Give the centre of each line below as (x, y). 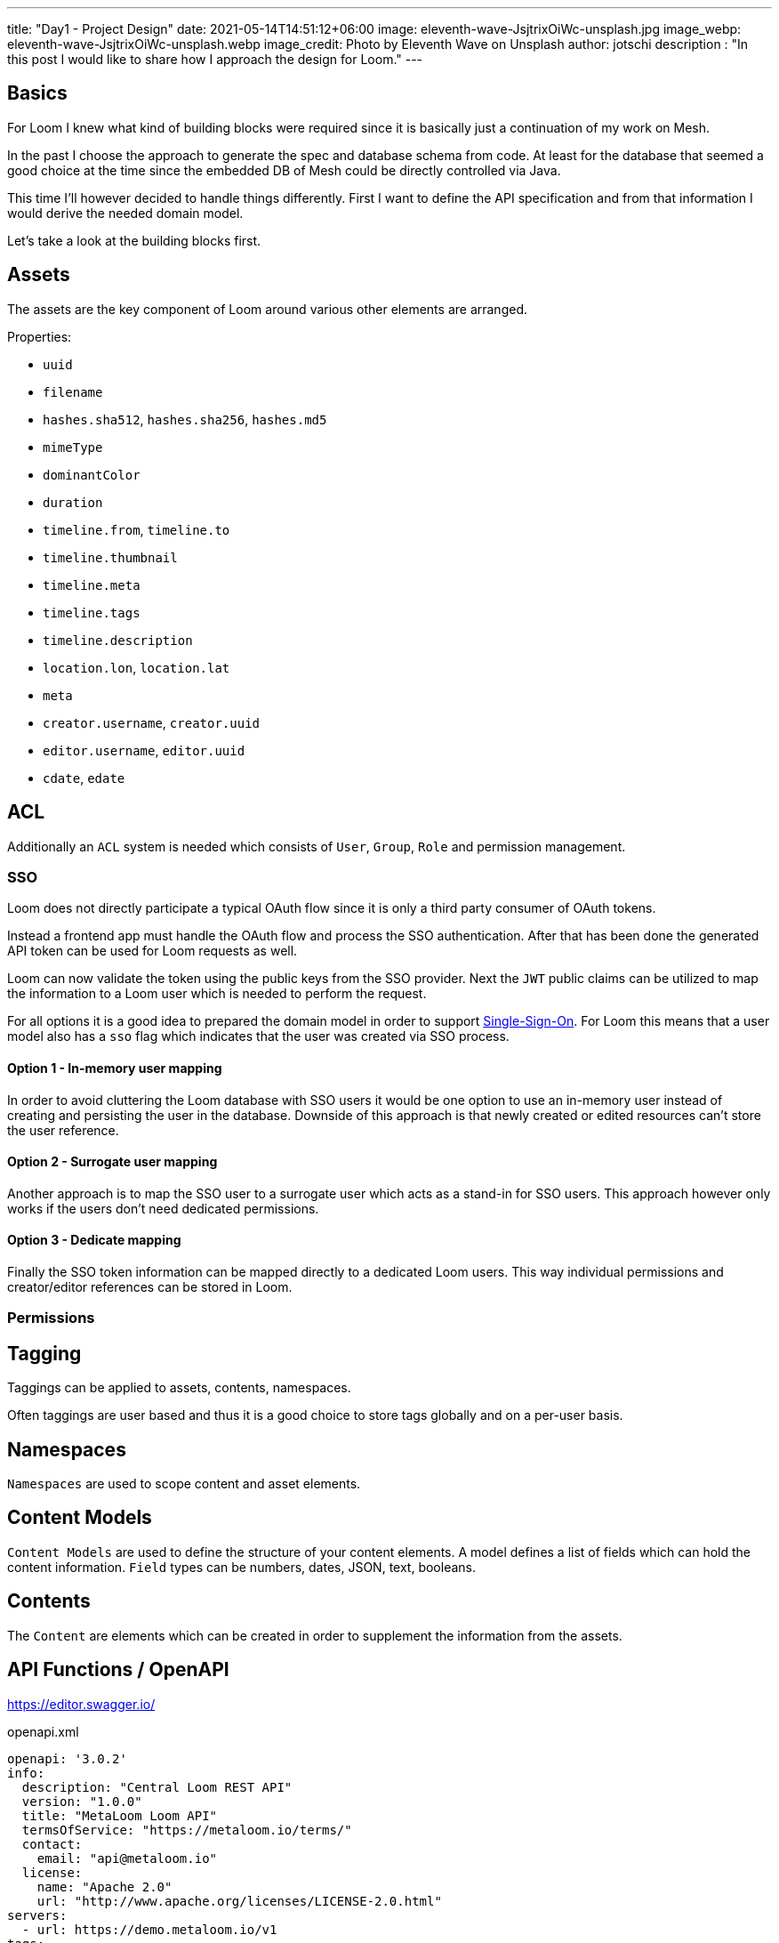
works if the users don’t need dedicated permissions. (163, 1208)
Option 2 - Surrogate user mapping (112, 1162)
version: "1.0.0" (82, 1801)
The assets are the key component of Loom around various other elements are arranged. (267, 309)
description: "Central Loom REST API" (157, 1787)
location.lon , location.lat (137, 667)
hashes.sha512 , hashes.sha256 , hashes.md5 (185, 419)
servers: (37, 1915)
